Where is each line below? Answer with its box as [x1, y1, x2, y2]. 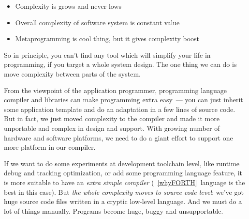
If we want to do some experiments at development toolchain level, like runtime [4, 158, 240, 168]
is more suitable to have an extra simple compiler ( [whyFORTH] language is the [4, 177, 245, 187]
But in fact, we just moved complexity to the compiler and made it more [4, 113, 220, 124]
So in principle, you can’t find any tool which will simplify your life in [4, 49, 211, 60]
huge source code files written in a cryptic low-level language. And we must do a [4, 196, 242, 206]
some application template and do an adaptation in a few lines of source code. [4, 104, 235, 114]
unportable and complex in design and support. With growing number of [4, 123, 220, 133]
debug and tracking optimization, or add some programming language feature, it [4, 168, 243, 178]
